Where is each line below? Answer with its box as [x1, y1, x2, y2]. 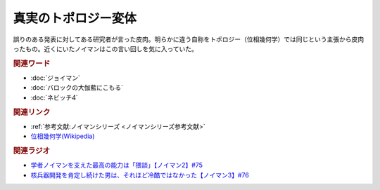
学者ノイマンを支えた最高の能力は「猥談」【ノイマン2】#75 [30, 161, 203, 170]
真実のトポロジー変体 [13, 11, 137, 26]
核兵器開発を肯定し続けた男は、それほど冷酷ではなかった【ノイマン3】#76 [30, 170, 249, 179]
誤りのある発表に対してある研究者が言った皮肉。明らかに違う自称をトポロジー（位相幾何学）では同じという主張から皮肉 [13, 35, 365, 43]
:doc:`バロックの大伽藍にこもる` [30, 83, 123, 92]
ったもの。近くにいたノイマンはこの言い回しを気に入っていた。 [13, 44, 198, 53]
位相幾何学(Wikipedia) [30, 132, 95, 140]
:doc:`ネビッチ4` [30, 93, 79, 102]
